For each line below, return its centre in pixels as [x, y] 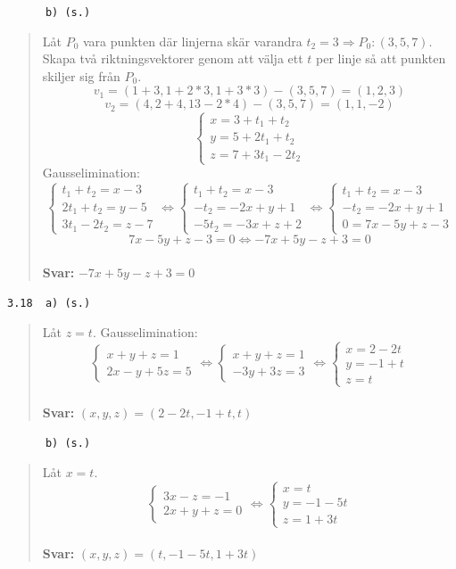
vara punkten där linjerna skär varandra [193, 41]
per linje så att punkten [381, 58]
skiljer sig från [81, 75]
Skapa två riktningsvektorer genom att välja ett [173, 58]
